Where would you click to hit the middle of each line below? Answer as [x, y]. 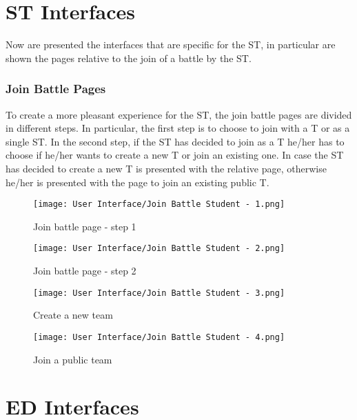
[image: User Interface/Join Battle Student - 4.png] [159, 337]
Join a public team [73, 359]
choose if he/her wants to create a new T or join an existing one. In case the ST [175, 155]
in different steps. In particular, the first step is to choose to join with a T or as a [178, 128]
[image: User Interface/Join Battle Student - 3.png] [159, 293]
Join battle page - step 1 [85, 226]
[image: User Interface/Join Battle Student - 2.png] [159, 249]
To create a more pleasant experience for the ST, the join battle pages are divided [179, 114]
